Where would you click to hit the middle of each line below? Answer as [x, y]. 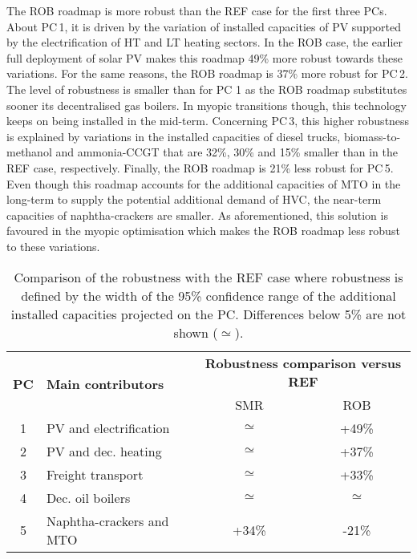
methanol [29, 152]
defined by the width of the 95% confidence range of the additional [208, 295]
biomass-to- [372, 136]
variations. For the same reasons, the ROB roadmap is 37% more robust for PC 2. [207, 73]
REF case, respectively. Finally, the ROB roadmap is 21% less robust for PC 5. [200, 167]
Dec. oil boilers [88, 497]
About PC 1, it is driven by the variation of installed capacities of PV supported [204, 26]
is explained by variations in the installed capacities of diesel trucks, [174, 136]
